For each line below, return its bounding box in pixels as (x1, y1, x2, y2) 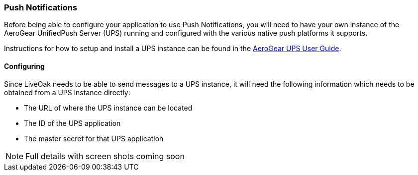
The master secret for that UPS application (24, 134, 164, 143)
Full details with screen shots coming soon (25, 151, 185, 161)
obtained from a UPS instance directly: (4, 88, 130, 97)
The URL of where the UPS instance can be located (24, 103, 193, 112)
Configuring (4, 61, 45, 70)
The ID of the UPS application (24, 118, 121, 127)
